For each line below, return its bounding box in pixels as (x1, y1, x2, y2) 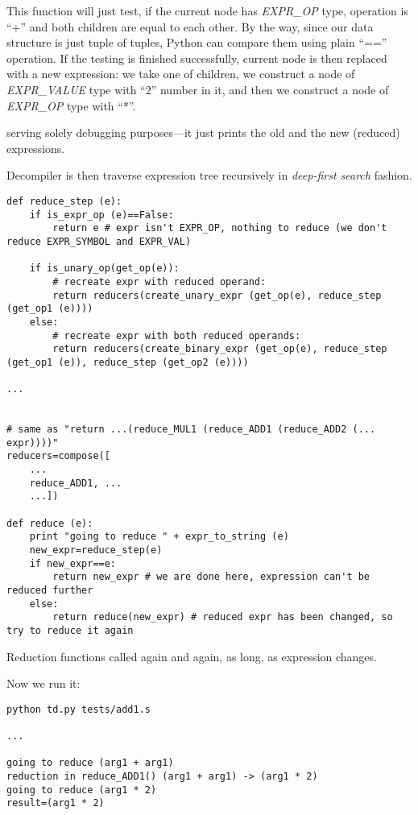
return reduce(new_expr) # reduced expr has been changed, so (52, 611, 393, 623)
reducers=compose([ (6, 450, 110, 462)
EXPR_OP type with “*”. (6, 97, 136, 114)
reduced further (6, 584, 93, 596)
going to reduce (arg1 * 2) (6, 784, 157, 796)
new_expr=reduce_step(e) (29, 544, 163, 556)
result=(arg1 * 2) (6, 797, 105, 809)
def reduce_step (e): (6, 195, 122, 207)
